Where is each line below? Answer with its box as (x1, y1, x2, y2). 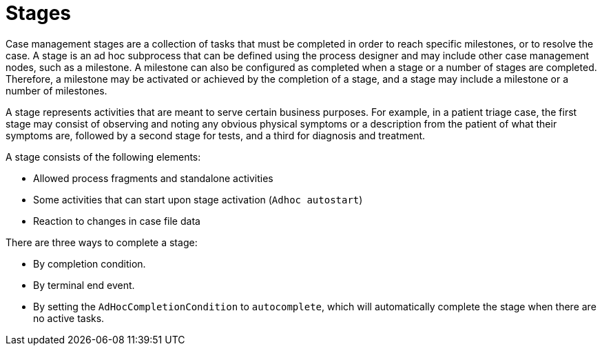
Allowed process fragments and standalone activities (33, 172, 273, 184)
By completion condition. (33, 257, 146, 270)
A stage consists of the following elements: (6, 150, 201, 163)
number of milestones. (6, 84, 107, 97)
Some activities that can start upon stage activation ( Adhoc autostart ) (33, 193, 363, 205)
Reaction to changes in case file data (33, 214, 200, 227)
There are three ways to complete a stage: (6, 236, 198, 248)
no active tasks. (33, 312, 105, 324)
